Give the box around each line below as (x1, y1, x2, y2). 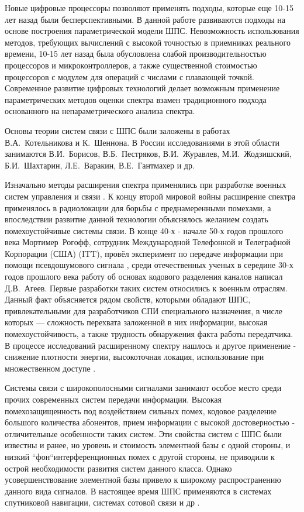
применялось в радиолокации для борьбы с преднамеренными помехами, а (5, 201, 271, 214)
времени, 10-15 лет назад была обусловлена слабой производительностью (5, 47, 267, 60)
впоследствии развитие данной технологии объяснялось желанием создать (5, 213, 268, 225)
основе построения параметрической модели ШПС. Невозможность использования (5, 25, 299, 37)
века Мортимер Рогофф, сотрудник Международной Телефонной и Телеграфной (5, 236, 291, 248)
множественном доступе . (5, 362, 96, 374)
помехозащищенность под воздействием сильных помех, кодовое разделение (5, 404, 277, 417)
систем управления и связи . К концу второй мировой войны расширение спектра (5, 190, 296, 202)
